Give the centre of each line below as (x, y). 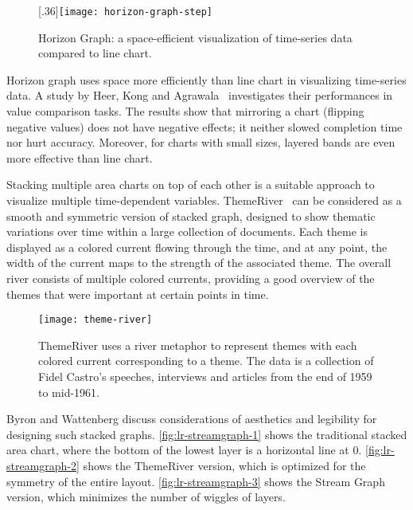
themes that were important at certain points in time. (138, 294)
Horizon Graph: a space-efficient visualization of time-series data (195, 37)
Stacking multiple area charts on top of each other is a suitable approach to (191, 184)
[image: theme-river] (95, 320)
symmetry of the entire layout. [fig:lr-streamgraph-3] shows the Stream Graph (196, 481)
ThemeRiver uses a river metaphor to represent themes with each (198, 345)
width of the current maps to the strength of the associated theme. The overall (199, 263)
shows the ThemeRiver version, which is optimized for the (224, 465)
